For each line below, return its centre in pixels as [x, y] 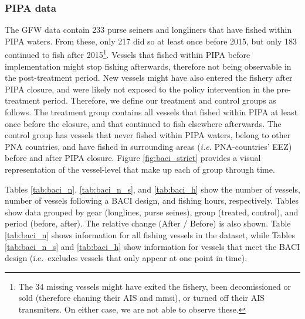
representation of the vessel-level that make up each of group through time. [140, 169]
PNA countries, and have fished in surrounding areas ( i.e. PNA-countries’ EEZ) [148, 146]
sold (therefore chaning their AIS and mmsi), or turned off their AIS [142, 298]
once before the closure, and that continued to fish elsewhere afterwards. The [143, 123]
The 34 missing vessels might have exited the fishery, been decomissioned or [155, 286]
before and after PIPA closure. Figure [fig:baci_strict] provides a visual [133, 158]
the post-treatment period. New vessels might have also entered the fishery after [149, 78]
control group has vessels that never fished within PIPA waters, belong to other [148, 135]
